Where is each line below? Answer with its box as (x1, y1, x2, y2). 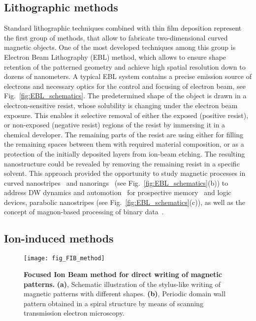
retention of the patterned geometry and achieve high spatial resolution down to (4, 61, 246, 72)
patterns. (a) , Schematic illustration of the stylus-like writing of (24, 279, 221, 289)
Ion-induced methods (4, 231, 114, 246)
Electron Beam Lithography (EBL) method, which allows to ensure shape (4, 51, 226, 62)
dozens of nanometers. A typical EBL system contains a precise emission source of (4, 71, 252, 81)
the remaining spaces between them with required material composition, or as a (4, 139, 244, 149)
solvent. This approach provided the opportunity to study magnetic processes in (4, 168, 246, 178)
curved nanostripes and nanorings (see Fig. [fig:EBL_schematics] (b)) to (4, 177, 228, 188)
